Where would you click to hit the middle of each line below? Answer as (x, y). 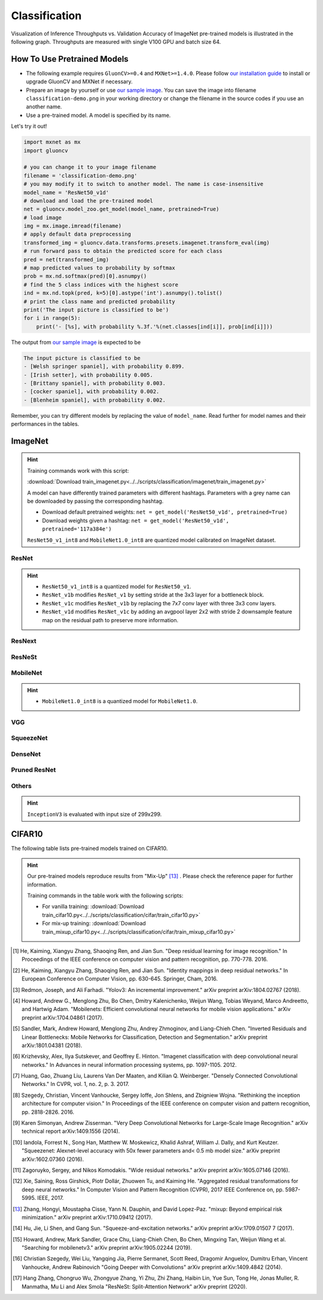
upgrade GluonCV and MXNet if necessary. (79, 82)
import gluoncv (46, 150)
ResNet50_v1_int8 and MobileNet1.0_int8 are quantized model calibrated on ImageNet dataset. (152, 540)
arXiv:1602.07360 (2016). (53, 1159)
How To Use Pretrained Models (70, 59)
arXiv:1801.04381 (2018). (52, 1045)
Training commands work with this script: (78, 470)
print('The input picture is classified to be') (96, 310)
